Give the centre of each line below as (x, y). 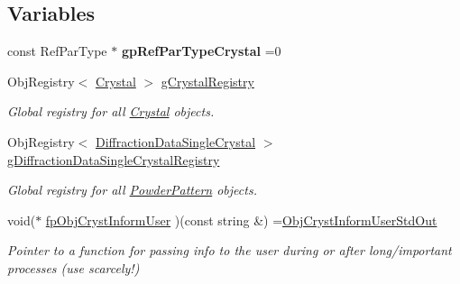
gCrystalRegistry (207, 81)
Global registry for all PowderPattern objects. (132, 190)
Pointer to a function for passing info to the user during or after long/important (230, 250)
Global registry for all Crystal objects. (111, 111)
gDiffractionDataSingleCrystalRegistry (114, 159)
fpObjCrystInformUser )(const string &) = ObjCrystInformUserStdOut (241, 220)
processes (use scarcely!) (74, 267)
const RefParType (57, 51)
